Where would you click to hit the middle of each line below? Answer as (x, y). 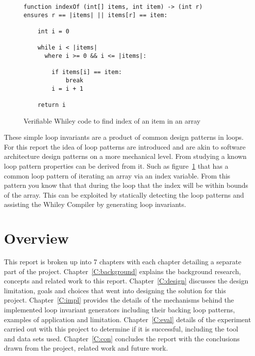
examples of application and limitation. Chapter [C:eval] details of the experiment (127, 319)
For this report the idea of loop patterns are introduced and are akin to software (125, 146)
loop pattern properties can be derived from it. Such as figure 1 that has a (116, 165)
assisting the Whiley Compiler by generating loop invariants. (95, 204)
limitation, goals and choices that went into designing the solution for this (115, 290)
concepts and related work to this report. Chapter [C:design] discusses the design (126, 281)
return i (51, 105)
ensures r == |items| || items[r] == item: (96, 15)
